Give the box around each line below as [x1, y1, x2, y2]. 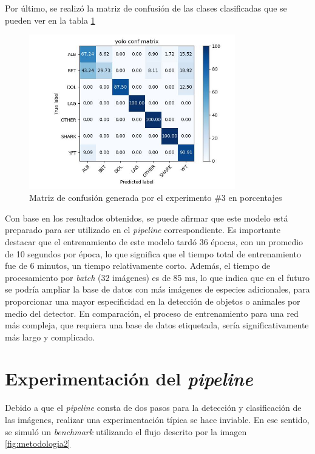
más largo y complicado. [5, 330, 95, 343]
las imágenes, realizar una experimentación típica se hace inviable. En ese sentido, [5, 413, 310, 426]
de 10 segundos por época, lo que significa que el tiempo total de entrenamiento [5, 247, 301, 260]
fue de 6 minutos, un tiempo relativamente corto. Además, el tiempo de [5, 259, 271, 272]
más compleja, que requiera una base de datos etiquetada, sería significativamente [5, 319, 309, 331]
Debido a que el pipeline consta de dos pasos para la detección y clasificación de [5, 401, 302, 414]
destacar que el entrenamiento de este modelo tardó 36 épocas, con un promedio [5, 235, 303, 248]
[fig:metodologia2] [5, 437, 70, 450]
